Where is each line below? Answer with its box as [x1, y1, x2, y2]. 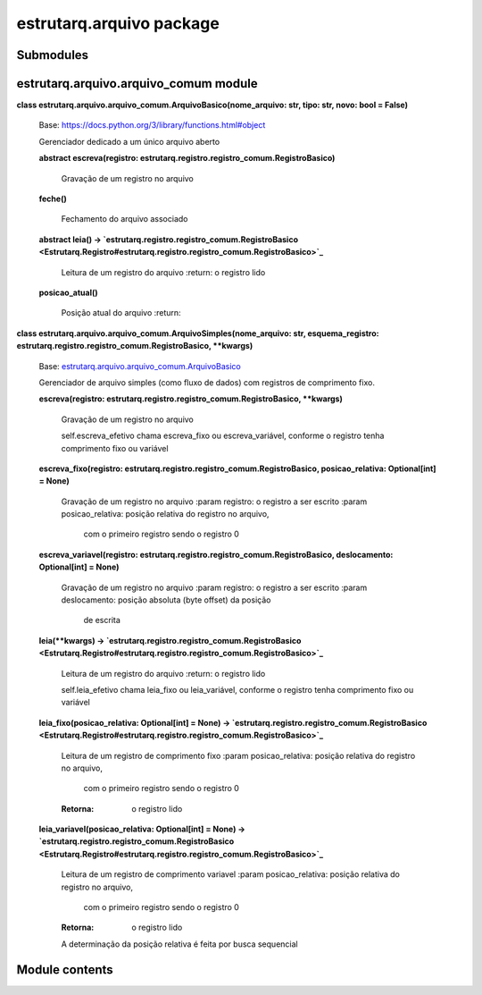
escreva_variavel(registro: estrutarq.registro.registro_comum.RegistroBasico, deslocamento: [38, 549, 394, 560]
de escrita [83, 615, 120, 626]
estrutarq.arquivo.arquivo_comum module [16, 76, 258, 91]
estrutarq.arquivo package [16, 13, 220, 33]
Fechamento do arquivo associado [61, 214, 188, 224]
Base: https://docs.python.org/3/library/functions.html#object [38, 120, 266, 131]
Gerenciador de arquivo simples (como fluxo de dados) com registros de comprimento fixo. [38, 376, 375, 388]
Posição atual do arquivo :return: [61, 308, 182, 318]
